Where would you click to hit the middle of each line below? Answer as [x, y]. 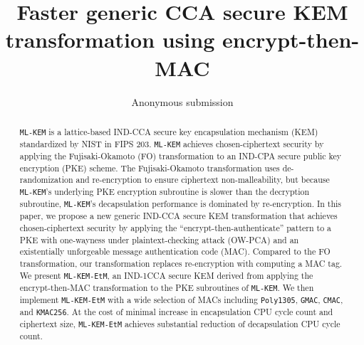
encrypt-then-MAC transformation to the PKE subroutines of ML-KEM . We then [167, 287]
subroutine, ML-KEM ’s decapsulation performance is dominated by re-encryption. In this [181, 204]
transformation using [110, 39]
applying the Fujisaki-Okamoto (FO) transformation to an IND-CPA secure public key [180, 156]
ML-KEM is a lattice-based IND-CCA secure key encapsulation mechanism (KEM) [169, 131]
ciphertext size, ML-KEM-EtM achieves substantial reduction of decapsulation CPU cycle [180, 324]
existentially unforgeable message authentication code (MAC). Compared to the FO [175, 251]
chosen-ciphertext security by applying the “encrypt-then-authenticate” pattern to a [176, 228]
